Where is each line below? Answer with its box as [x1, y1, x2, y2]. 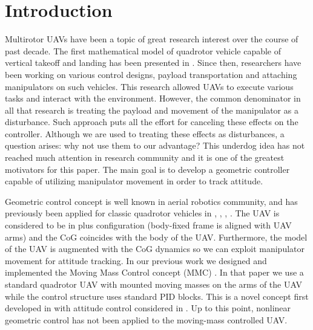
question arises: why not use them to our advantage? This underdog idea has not [5, 139, 305, 152]
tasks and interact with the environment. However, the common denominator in [5, 92, 301, 105]
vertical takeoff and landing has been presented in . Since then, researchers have [5, 56, 301, 69]
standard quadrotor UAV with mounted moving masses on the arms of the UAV [5, 278, 302, 290]
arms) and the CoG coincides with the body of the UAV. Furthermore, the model [5, 230, 308, 243]
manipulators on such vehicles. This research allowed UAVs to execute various [5, 80, 294, 92]
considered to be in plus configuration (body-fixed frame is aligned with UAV [5, 219, 292, 231]
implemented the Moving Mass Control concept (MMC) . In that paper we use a [5, 266, 304, 279]
